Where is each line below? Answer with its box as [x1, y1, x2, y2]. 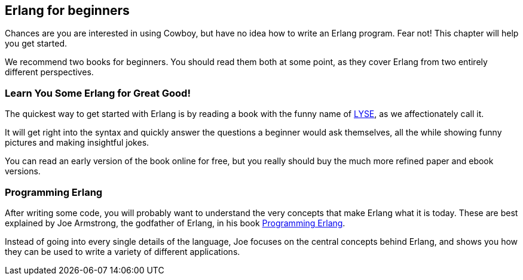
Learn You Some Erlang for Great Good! [5, 87, 191, 99]
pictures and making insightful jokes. [5, 137, 149, 148]
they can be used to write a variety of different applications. [5, 246, 240, 257]
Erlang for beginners [5, 3, 130, 18]
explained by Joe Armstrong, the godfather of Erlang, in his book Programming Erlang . [5, 217, 345, 228]
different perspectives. [5, 67, 94, 78]
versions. [5, 166, 41, 177]
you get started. [5, 38, 68, 49]
